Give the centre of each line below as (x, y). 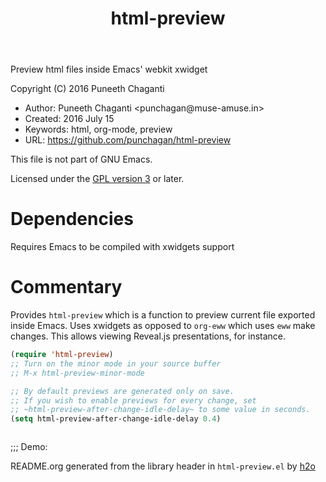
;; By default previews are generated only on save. (122, 391)
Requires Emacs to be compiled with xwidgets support (122, 247)
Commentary (66, 287)
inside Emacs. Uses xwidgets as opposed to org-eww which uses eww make (163, 326)
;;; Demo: (29, 447)
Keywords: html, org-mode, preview (98, 129)
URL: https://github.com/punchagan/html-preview (128, 140)
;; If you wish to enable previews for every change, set (133, 400)
